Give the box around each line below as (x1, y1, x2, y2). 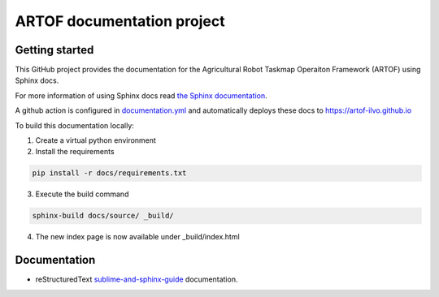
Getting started (15, 43, 94, 57)
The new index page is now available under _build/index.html (35, 232, 240, 242)
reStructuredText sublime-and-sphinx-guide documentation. (35, 274, 238, 284)
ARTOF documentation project (15, 12, 225, 30)
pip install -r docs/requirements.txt (32, 169, 187, 178)
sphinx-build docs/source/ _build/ (32, 211, 174, 221)
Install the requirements (35, 147, 115, 157)
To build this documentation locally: (15, 120, 134, 130)
